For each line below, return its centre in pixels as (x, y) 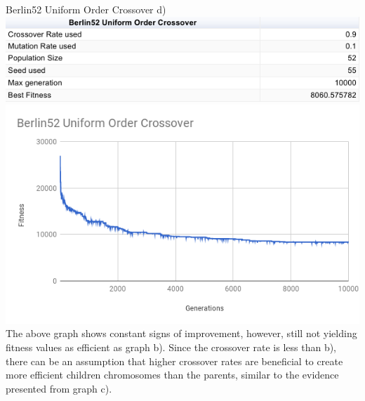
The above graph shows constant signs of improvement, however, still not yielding (181, 333)
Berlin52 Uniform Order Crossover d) (86, 9)
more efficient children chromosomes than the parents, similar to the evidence (172, 375)
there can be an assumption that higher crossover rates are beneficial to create (174, 361)
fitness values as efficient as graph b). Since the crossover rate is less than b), (171, 347)
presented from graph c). (59, 388)
